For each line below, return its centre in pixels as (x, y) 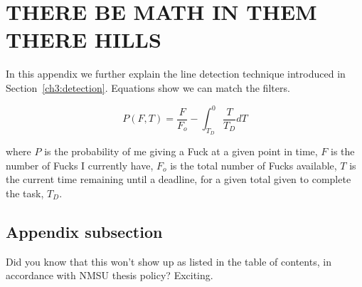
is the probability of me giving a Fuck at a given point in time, (181, 151)
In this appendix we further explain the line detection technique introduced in (176, 74)
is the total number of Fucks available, (254, 165)
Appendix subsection (84, 231)
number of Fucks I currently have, (80, 165)
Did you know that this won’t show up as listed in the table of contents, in (169, 261)
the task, (25, 193)
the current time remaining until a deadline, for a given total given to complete (179, 179)
